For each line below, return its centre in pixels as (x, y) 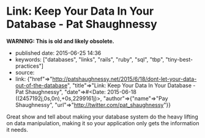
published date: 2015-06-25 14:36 (58, 53)
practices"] (29, 66)
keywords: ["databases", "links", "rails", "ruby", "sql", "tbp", (90, 59)
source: (25, 72)
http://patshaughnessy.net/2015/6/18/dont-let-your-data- (125, 79)
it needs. (17, 129)
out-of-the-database (41, 85)
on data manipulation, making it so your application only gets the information (103, 123)
